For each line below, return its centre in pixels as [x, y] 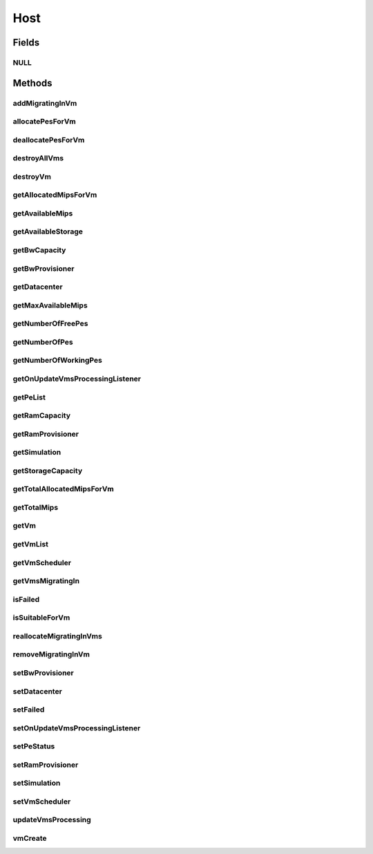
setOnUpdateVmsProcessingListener [77, 728]
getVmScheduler [42, 562]
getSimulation [37, 453]
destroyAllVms [38, 158]
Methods [32, 83]
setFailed [29, 710]
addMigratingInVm [45, 103]
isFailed [26, 599]
